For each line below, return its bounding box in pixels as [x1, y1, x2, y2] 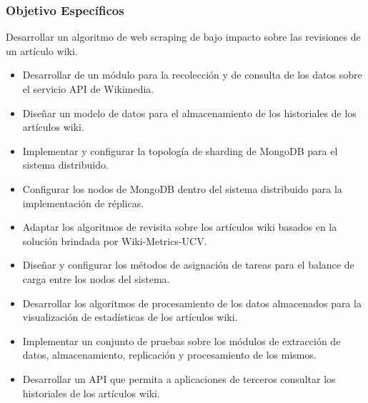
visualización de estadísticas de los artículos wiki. [22, 309, 238, 324]
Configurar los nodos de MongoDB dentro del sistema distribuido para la [22, 181, 342, 196]
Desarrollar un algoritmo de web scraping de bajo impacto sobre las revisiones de [6, 29, 361, 44]
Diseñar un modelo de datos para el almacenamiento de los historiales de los [22, 105, 357, 120]
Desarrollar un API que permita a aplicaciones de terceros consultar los [22, 371, 336, 386]
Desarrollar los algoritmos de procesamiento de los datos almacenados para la [22, 295, 362, 310]
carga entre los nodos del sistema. [22, 271, 170, 286]
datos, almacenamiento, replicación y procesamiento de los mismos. [22, 347, 317, 362]
